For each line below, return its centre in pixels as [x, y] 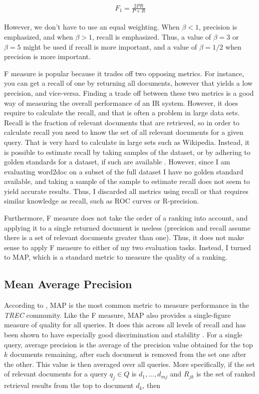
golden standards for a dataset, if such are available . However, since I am [117, 162]
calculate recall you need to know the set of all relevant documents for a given [124, 132]
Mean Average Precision [68, 284]
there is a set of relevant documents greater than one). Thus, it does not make [124, 237]
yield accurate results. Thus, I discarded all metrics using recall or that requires [126, 191]
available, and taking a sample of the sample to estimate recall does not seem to [127, 181]
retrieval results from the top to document [69, 385]
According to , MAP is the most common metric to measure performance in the [127, 305]
